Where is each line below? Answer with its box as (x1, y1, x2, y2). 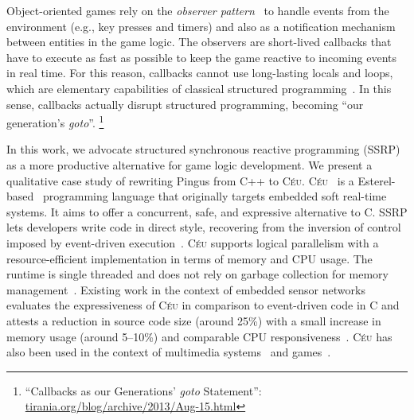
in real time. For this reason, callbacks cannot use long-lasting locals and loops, (6, 64, 393, 81)
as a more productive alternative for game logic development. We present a (6, 157, 373, 173)
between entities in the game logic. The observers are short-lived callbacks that (6, 33, 392, 50)
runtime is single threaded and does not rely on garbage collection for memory (6, 266, 389, 282)
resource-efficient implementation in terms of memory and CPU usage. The (6, 250, 373, 266)
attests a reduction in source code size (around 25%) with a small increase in (6, 312, 381, 329)
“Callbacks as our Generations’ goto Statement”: (25, 382, 262, 399)
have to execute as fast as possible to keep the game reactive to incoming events (6, 49, 396, 65)
